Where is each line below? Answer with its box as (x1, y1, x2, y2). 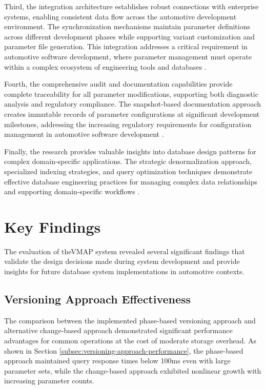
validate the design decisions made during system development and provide (4, 256, 240, 267)
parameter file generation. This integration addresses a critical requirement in (4, 41, 248, 52)
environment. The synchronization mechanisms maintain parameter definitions (4, 21, 250, 32)
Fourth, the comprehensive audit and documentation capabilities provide (4, 78, 233, 89)
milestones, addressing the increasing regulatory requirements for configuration (4, 118, 252, 129)
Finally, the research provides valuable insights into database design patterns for (4, 146, 256, 156)
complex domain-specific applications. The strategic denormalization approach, (4, 156, 252, 167)
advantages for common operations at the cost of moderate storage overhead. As (4, 335, 257, 345)
